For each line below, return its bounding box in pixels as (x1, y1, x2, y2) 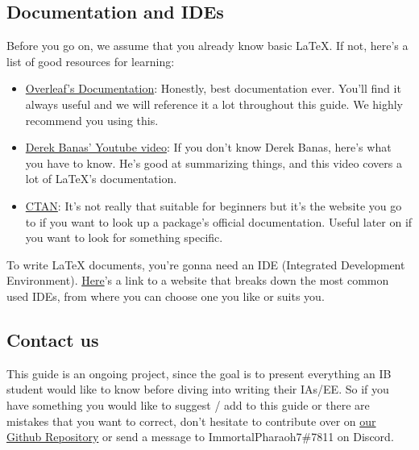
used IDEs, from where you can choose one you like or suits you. (6, 287, 325, 304)
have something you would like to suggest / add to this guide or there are (6, 396, 370, 413)
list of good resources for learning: (6, 52, 175, 69)
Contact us (6, 327, 99, 352)
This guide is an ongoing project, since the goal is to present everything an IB (6, 365, 392, 381)
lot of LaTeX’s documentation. (25, 170, 177, 187)
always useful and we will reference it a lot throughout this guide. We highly (25, 95, 403, 112)
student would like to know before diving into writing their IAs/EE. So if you (6, 381, 389, 398)
